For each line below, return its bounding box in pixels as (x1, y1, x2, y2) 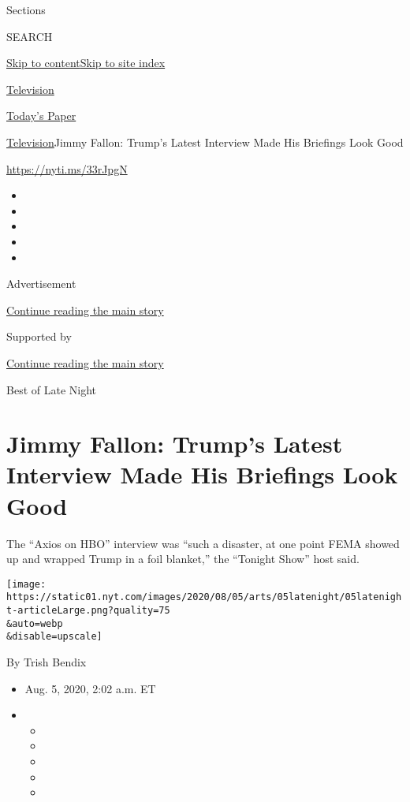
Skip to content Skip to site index (6, 54, 166, 71)
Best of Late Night (6, 381, 97, 397)
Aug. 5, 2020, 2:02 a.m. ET (24, 680, 156, 696)
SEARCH (6, 28, 53, 44)
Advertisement (6, 275, 76, 292)
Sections (6, 2, 46, 17)
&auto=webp (6, 617, 63, 629)
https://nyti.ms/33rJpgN (6, 160, 128, 177)
